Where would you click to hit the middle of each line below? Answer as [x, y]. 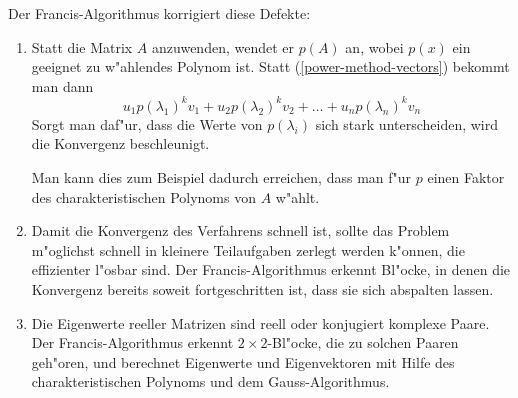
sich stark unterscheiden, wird [407, 123]
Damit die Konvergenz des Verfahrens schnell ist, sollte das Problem [240, 230]
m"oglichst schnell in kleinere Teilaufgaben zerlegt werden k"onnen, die [248, 249]
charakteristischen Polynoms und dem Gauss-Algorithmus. [210, 381]
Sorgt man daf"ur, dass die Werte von [147, 123]
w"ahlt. [297, 196]
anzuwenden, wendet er [223, 46]
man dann [62, 85]
